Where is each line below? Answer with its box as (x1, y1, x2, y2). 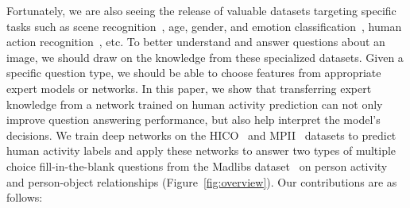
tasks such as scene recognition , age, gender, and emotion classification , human (6, 17, 402, 34)
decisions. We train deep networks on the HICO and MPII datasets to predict (6, 126, 396, 143)
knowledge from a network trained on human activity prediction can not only (6, 95, 383, 112)
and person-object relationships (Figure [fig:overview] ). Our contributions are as (6, 173, 397, 190)
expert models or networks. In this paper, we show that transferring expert (6, 79, 372, 96)
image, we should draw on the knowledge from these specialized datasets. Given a (6, 48, 404, 65)
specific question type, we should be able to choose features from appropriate (6, 64, 381, 81)
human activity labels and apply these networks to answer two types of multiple (6, 142, 396, 159)
